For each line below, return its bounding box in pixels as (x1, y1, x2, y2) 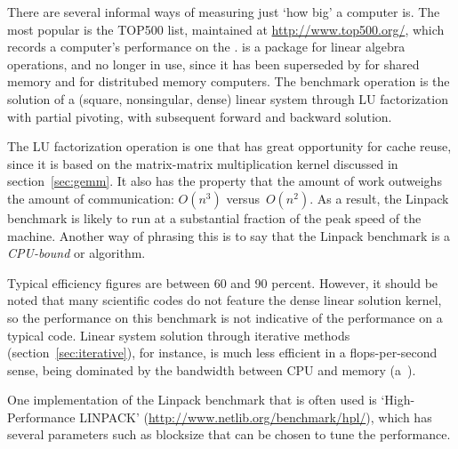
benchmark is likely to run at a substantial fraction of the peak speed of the (7, 208, 422, 227)
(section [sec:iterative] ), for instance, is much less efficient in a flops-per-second (7, 343, 438, 362)
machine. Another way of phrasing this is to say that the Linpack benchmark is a (7, 226, 451, 245)
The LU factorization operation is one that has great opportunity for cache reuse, (7, 137, 452, 156)
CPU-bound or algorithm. (7, 244, 146, 262)
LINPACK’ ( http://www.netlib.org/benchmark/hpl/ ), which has (79, 407, 432, 426)
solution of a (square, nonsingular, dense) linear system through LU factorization (7, 89, 448, 108)
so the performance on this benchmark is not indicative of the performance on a (7, 308, 443, 326)
